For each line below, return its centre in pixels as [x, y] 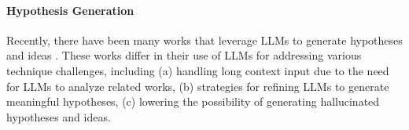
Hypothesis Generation [70, 10]
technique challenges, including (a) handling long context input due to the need [198, 70]
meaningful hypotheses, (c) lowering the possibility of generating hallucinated [193, 101]
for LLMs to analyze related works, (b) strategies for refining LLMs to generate [198, 86]
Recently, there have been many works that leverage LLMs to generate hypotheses [204, 40]
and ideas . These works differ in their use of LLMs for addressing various [184, 55]
